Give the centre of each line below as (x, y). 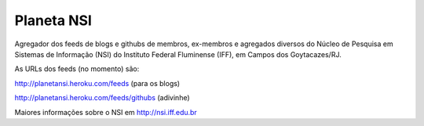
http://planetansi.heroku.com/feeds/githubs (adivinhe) (102, 98)
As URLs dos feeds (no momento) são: (77, 69)
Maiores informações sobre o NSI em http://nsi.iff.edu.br (106, 112)
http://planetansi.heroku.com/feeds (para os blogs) (97, 83)
